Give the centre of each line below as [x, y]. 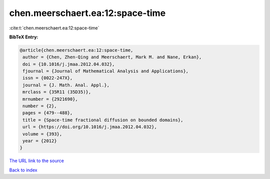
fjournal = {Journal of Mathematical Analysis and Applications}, [106, 71]
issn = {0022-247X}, [48, 78]
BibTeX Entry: [24, 37]
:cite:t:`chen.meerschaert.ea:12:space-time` [54, 28]
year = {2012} [40, 141]
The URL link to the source [37, 161]
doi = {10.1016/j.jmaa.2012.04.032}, [69, 64]
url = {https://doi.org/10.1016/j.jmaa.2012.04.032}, [90, 127]
